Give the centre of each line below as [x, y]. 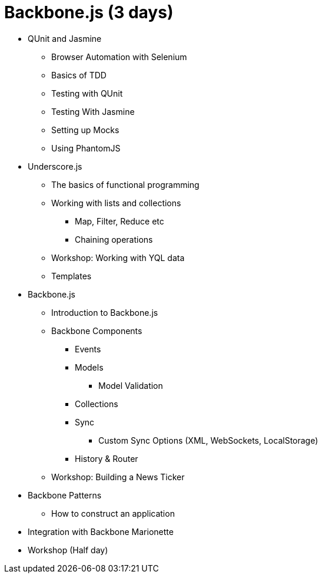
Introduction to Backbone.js [105, 312]
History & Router [107, 458]
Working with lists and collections [116, 203]
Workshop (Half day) [68, 550]
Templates [72, 276]
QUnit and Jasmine [65, 38]
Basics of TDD [79, 75]
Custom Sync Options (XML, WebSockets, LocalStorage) [208, 440]
